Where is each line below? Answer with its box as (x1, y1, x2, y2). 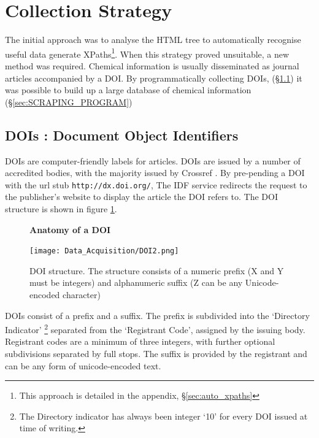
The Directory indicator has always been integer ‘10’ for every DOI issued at (19, 409, 308, 422)
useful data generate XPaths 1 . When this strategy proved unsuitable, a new (5, 45, 290, 60)
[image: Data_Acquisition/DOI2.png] (29, 247, 179, 256)
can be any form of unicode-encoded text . (5, 359, 161, 372)
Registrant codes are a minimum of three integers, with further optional (5, 335, 275, 348)
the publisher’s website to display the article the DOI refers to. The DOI (5, 190, 279, 203)
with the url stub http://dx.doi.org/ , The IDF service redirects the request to (5, 178, 307, 191)
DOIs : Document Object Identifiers (5, 125, 239, 144)
